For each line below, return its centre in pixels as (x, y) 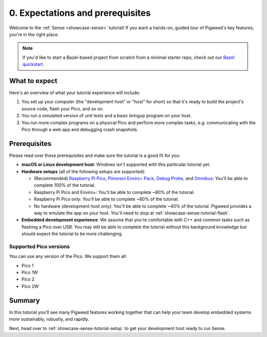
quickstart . (33, 64)
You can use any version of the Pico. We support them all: (68, 256)
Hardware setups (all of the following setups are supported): (84, 171)
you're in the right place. (34, 34)
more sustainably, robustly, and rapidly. (49, 319)
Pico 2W (30, 286)
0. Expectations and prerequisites (80, 13)
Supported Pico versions (40, 246)
